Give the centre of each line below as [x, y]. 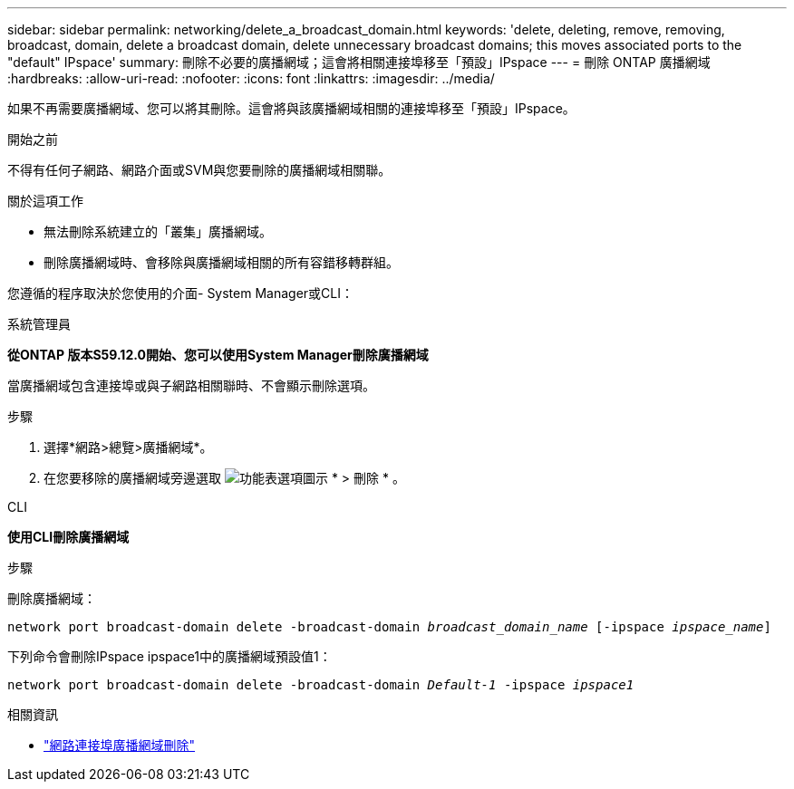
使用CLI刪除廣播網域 [68, 537]
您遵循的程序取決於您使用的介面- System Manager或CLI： [180, 293]
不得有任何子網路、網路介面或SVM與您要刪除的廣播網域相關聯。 [199, 170]
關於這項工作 [45, 201]
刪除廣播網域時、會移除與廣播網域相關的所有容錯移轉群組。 [221, 262]
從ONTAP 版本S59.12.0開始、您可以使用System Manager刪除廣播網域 [218, 355]
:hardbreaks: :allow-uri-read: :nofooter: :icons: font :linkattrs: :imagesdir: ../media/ [251, 78]
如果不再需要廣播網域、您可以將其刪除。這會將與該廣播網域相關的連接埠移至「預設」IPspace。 [291, 108]
